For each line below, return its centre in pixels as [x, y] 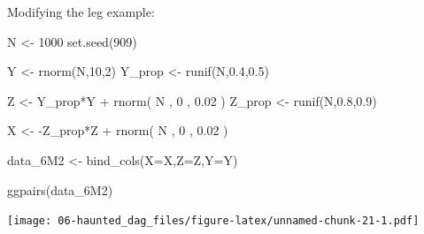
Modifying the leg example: [81, 11]
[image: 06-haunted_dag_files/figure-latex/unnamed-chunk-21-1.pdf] [213, 221]
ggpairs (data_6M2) [60, 189]
